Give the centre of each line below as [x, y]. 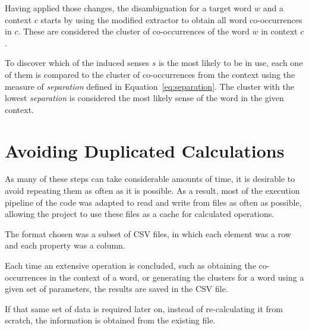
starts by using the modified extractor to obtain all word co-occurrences [171, 19]
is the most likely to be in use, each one [231, 63]
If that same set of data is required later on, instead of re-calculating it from [144, 308]
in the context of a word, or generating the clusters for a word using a [177, 277]
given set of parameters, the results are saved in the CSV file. [116, 289]
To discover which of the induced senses [77, 63]
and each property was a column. [65, 245]
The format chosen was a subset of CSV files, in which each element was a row [148, 233]
